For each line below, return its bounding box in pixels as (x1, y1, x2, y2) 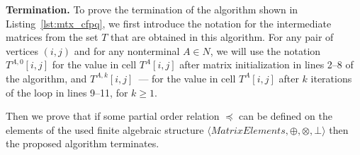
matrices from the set (6, 30, 99, 44)
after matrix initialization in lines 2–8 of (179, 57, 354, 72)
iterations (310, 70, 352, 85)
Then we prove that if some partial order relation (6, 108, 220, 123)
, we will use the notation (210, 43, 321, 58)
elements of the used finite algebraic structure (6, 122, 204, 137)
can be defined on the (239, 108, 332, 123)
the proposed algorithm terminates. (6, 136, 159, 151)
